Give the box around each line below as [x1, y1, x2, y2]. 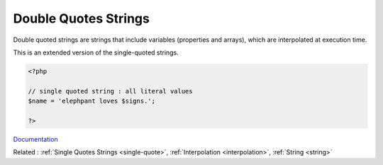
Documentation [13, 135, 58, 143]
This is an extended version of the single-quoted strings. [13, 48, 179, 57]
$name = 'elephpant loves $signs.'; [28, 97, 156, 106]
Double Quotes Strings [13, 11, 150, 26]
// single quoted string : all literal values [28, 87, 193, 95]
